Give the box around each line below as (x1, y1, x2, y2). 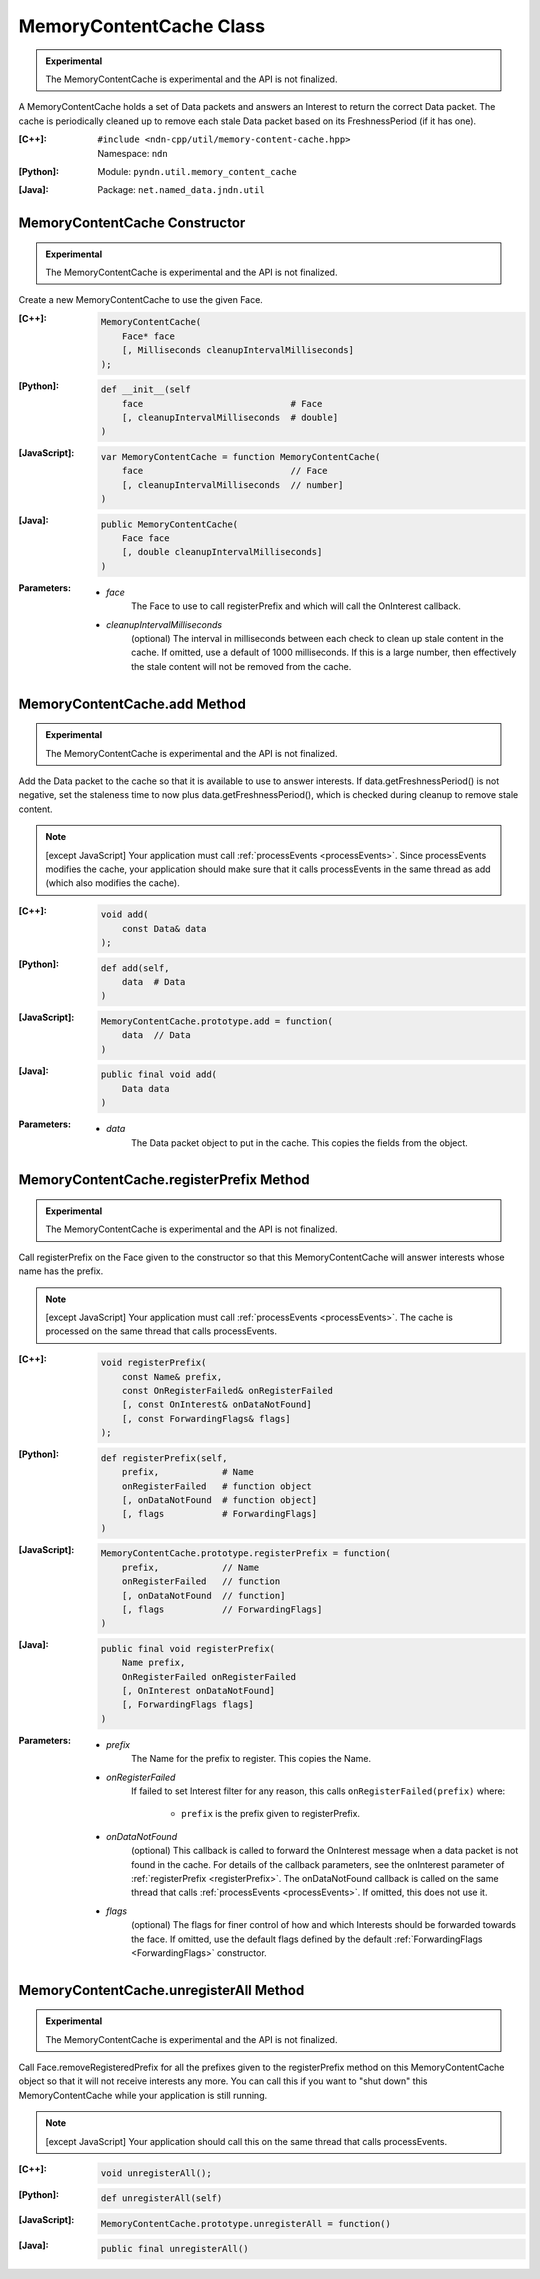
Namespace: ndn (97, 147, 169, 159)
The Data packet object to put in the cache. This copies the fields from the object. (131, 1136, 469, 1149)
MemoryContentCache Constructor (18, 215, 246, 232)
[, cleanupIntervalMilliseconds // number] (121, 479, 344, 490)
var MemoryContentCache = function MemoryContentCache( (100, 451, 381, 462)
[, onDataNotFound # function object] (121, 1495, 318, 1505)
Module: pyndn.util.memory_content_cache (97, 165, 297, 177)
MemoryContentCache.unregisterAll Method (18, 1981, 305, 1999)
